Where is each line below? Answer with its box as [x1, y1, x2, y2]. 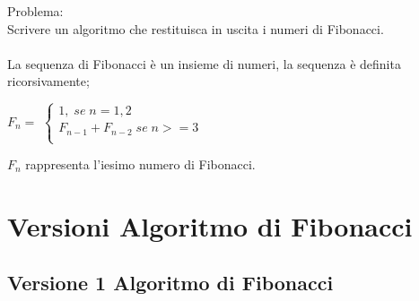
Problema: [7, 2, 64, 20]
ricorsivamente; [7, 72, 90, 90]
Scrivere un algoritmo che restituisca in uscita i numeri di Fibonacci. [7, 19, 384, 38]
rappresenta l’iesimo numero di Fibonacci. [25, 155, 256, 174]
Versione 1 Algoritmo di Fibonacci [7, 269, 334, 297]
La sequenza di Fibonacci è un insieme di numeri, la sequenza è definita [7, 54, 401, 73]
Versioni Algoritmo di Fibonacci [7, 207, 413, 244]
